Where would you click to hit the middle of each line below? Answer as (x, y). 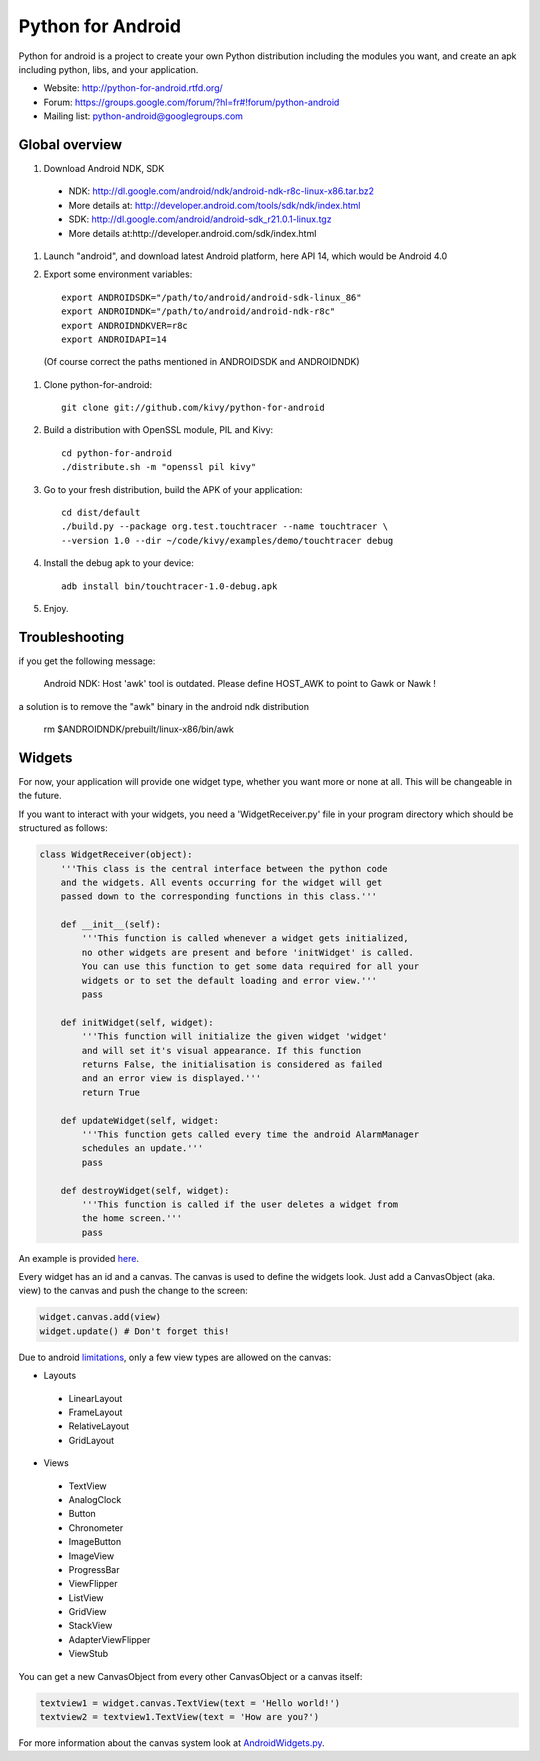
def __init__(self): (111, 924)
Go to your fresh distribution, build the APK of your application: (173, 489)
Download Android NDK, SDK (104, 169)
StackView (90, 1626)
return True (110, 1092)
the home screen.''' (132, 1218)
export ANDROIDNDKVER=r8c (125, 325)
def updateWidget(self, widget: (140, 1120)
